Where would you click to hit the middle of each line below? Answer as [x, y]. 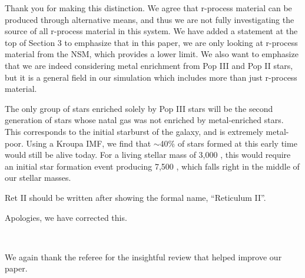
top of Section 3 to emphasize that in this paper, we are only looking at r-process [151, 42]
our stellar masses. [38, 178]
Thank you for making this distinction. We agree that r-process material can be [148, 8]
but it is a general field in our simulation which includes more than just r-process [151, 77]
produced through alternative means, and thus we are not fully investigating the [150, 19]
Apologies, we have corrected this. [66, 217]
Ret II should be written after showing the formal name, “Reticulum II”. [135, 197]
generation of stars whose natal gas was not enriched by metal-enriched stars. [144, 120]
